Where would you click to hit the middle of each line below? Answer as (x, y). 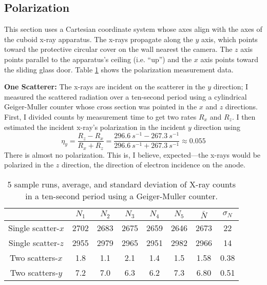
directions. (241, 107)
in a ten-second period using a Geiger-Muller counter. (122, 196)
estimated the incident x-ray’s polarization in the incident (95, 127)
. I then (244, 116)
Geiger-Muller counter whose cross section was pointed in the (101, 107)
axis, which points (230, 39)
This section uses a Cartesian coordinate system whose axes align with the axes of (133, 29)
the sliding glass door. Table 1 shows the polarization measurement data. (119, 69)
